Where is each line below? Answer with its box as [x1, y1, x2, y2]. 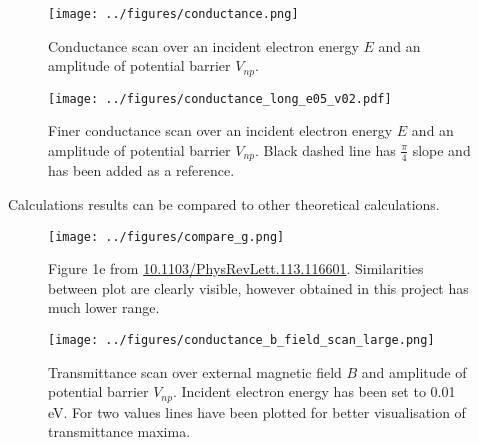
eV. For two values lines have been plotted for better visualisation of [48, 401, 466, 422]
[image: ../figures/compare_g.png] [48, 229, 285, 244]
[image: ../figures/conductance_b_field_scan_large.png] [48, 333, 435, 348]
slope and [412, 139, 471, 160]
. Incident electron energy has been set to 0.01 [172, 381, 456, 402]
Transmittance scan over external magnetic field [48, 361, 342, 382]
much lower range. [48, 297, 160, 318]
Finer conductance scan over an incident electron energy [48, 120, 393, 141]
